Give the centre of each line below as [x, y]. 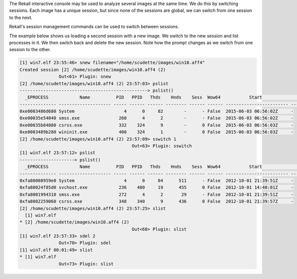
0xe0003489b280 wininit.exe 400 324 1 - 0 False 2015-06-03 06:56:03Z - [157, 132]
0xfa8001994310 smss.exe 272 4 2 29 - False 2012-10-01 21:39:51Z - [157, 194]
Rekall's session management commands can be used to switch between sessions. [94, 27]
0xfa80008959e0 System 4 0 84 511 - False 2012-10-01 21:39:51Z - [157, 180]
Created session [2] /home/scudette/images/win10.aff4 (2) [93, 70]
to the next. [21, 17]
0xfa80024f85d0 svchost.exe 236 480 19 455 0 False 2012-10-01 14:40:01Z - [157, 188]
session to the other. [30, 50]
